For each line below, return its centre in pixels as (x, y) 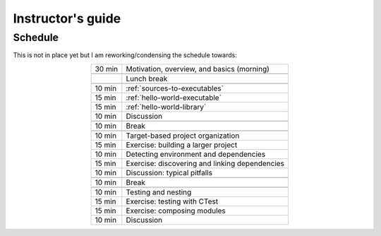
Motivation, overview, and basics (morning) (198, 69)
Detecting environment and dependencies (196, 154)
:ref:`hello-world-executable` (174, 98)
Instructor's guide (67, 18)
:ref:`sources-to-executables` (175, 88)
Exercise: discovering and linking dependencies (205, 163)
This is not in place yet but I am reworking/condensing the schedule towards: (125, 55)
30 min (107, 69)
